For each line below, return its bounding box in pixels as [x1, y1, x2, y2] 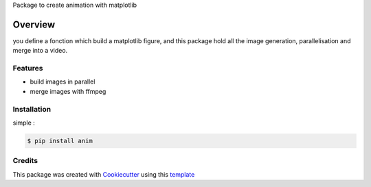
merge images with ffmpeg [30, 87, 106, 95]
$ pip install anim [27, 137, 93, 145]
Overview [12, 18, 56, 30]
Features [12, 64, 43, 73]
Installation [12, 104, 52, 114]
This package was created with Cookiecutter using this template [12, 170, 195, 178]
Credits [12, 156, 38, 166]
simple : [12, 119, 36, 127]
